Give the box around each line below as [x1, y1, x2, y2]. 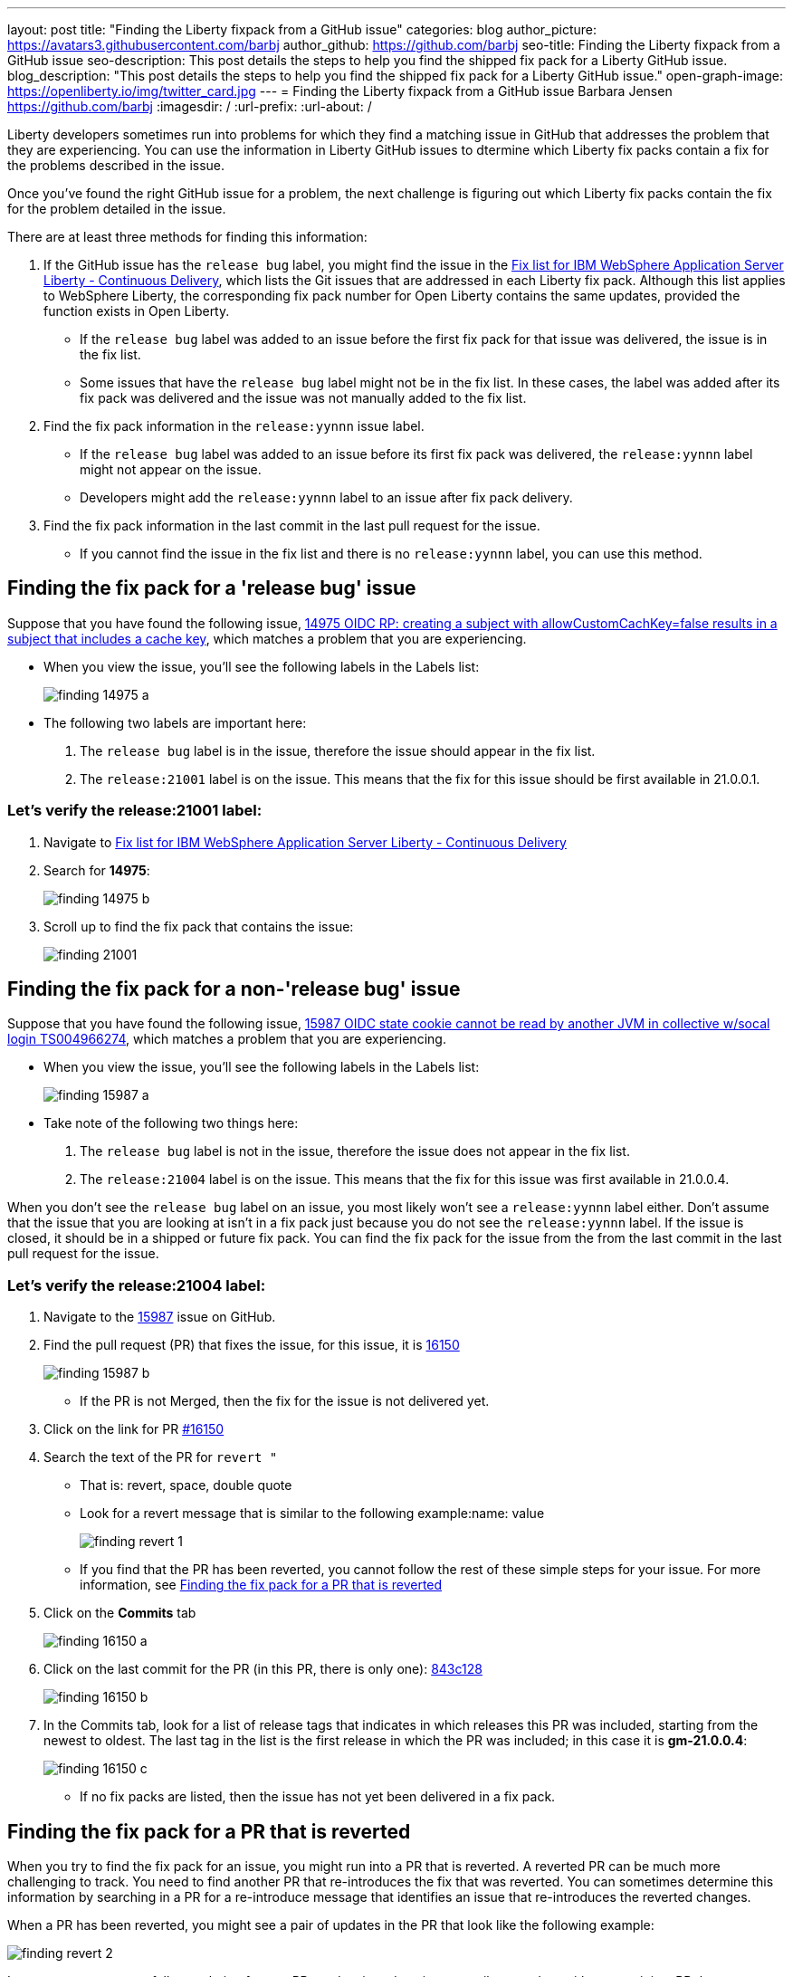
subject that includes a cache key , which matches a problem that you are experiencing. [7, 630, 527, 646]
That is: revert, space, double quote [80, 1477, 292, 1494]
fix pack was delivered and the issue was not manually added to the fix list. [80, 390, 527, 406]
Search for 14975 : [43, 862, 150, 878]
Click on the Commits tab [43, 1605, 196, 1621]
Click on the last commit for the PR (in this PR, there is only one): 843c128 [43, 1661, 482, 1677]
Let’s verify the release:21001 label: [7, 801, 263, 820]
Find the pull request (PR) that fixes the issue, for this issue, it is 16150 [43, 1337, 460, 1353]
